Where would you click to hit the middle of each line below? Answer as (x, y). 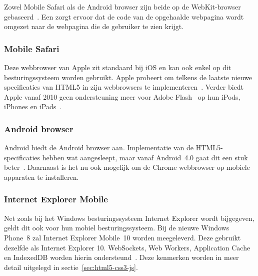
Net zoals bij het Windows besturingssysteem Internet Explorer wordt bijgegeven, (129, 218)
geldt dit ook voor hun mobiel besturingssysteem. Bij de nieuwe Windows (117, 228)
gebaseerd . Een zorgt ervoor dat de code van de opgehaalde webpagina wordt (124, 16)
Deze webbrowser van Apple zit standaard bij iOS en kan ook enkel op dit (118, 67)
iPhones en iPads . (33, 106)
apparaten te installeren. (41, 177)
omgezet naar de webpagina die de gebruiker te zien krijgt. (94, 26)
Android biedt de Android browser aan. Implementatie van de (99, 148)
